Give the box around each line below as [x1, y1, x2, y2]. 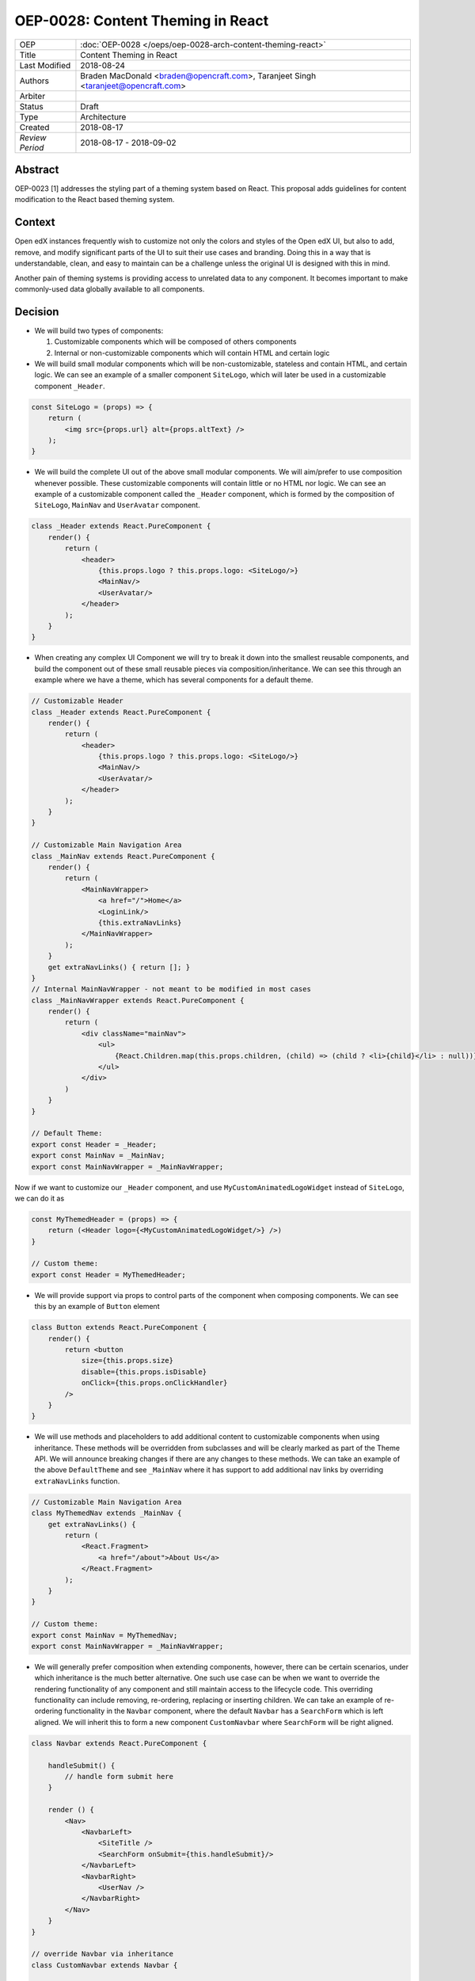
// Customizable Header [31, 697, 124, 705]
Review [19, 132, 47, 143]
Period [19, 142, 44, 153]
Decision [14, 305, 59, 319]
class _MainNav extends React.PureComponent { [31, 852, 215, 861]
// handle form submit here [64, 1772, 174, 1781]
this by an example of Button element [34, 1302, 160, 1311]
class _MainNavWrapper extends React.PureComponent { [31, 995, 245, 1005]
